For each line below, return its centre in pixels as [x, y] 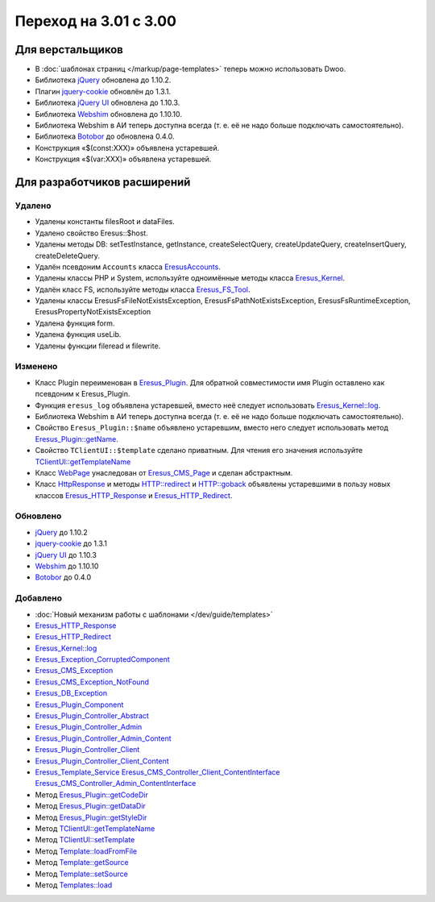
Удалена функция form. [75, 323]
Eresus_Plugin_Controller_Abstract [92, 716]
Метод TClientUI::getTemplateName [95, 828]
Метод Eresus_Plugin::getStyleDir [91, 817]
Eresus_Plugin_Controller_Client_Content [102, 761]
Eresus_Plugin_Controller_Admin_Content [104, 738]
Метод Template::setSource [81, 874]
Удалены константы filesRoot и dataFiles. [105, 222]
